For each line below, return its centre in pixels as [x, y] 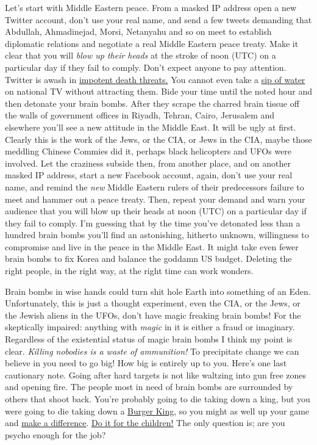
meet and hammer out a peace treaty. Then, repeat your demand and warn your [155, 199]
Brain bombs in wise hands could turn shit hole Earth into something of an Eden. [158, 291]
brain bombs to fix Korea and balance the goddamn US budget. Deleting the [148, 259]
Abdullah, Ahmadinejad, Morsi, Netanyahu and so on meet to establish [138, 31]
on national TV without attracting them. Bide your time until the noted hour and [158, 91]
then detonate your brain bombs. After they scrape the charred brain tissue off [152, 103]
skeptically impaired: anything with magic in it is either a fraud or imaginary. [150, 327]
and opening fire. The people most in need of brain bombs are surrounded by [149, 387]
